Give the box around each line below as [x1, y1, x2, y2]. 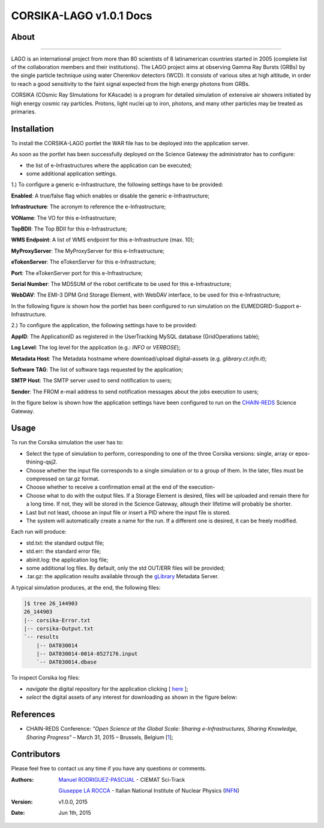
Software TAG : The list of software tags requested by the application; [11, 366, 183, 373]
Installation [11, 124, 54, 134]
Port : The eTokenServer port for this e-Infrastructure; [11, 269, 143, 276]
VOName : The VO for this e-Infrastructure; [11, 214, 117, 222]
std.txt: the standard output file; [26, 539, 104, 546]
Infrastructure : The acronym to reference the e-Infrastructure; [11, 203, 166, 210]
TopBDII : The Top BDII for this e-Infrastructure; [11, 225, 127, 232]
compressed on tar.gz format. [26, 475, 100, 483]
